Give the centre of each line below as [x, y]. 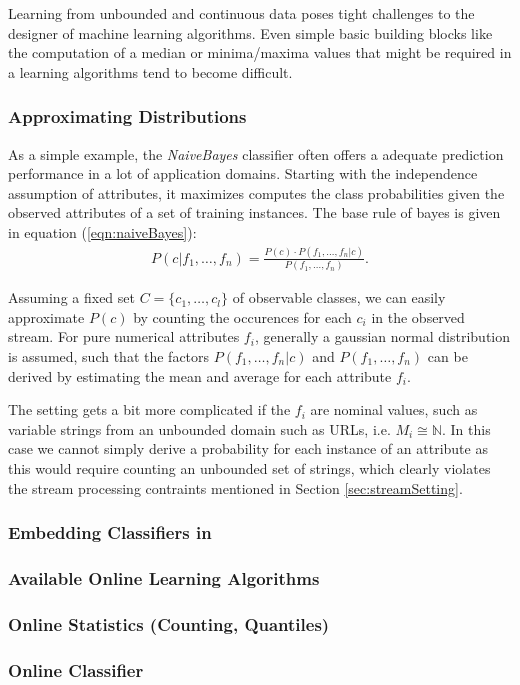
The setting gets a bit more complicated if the [149, 409]
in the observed [418, 316]
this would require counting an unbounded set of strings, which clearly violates [249, 467]
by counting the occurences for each [242, 316]
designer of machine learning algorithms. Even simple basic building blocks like [250, 32]
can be [447, 356]
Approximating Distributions [127, 116]
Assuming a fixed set [71, 297]
